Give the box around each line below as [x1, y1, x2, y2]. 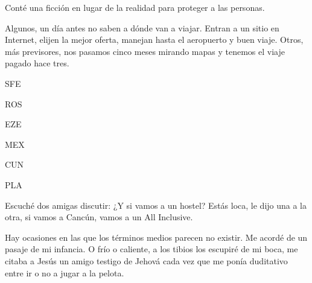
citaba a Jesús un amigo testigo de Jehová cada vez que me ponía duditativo [5, 254, 288, 267]
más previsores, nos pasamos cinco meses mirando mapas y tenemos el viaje [5, 45, 285, 57]
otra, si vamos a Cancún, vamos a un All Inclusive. [5, 211, 193, 223]
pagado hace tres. [5, 57, 69, 69]
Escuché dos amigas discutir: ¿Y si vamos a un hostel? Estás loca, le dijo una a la [5, 199, 307, 211]
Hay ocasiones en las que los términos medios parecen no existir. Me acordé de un [5, 231, 308, 243]
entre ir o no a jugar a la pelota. [5, 266, 124, 279]
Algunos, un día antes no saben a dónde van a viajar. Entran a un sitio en [5, 21, 279, 34]
